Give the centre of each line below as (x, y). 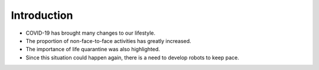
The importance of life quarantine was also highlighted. (93, 49)
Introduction (42, 15)
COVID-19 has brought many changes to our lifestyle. (91, 33)
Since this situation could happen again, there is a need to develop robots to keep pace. (132, 57)
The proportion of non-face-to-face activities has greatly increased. (108, 41)
